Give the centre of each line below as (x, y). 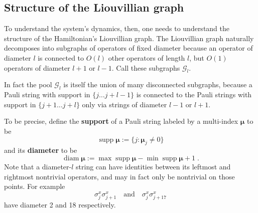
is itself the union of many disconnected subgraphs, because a (158, 84)
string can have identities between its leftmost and (153, 166)
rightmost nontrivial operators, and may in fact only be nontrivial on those (119, 176)
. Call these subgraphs (146, 67)
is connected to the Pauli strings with (194, 94)
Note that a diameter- (38, 166)
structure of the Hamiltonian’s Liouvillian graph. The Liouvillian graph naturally (129, 38)
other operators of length (147, 57)
